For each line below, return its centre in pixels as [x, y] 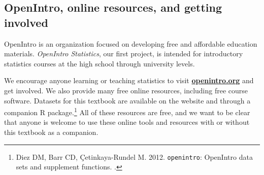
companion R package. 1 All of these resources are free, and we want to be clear [127, 111]
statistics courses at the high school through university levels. [100, 63]
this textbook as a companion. [51, 132]
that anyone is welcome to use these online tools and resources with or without [127, 122]
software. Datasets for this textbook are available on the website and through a [127, 100]
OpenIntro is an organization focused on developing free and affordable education [131, 43]
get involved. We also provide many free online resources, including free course [126, 90]
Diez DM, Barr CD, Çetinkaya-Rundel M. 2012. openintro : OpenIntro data [134, 156]
